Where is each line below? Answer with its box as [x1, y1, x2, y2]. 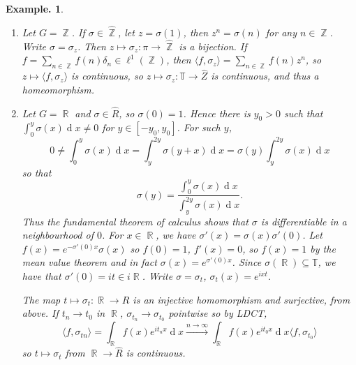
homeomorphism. [22, 82, 95, 96]
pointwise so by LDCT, [168, 306, 267, 320]
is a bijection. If [179, 38, 247, 53]
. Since [232, 255, 262, 269]
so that [22, 165, 52, 179]
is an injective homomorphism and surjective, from [133, 292, 350, 306]
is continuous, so [71, 68, 143, 83]
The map [22, 292, 61, 306]
